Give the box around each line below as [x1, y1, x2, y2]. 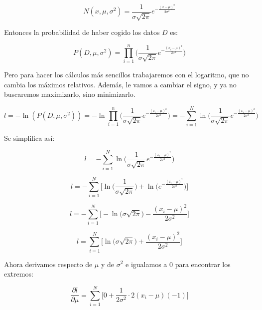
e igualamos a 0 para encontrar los [126, 259, 231, 269]
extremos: [4, 269, 33, 279]
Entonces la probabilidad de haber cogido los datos [4, 27, 160, 37]
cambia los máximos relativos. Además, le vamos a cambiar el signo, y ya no [4, 79, 237, 89]
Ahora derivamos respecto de [4, 259, 93, 269]
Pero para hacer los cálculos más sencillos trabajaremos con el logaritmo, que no [4, 69, 249, 80]
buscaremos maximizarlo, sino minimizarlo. [4, 89, 135, 99]
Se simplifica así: [4, 133, 55, 143]
